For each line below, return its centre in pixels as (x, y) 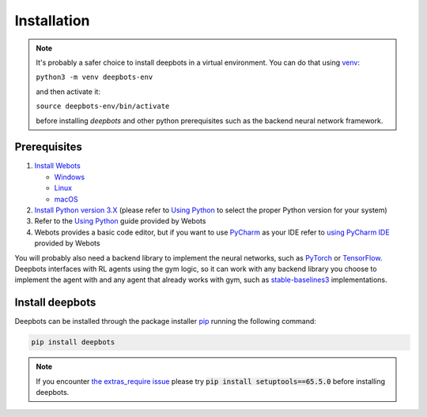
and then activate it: (68, 92)
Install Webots (57, 166)
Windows (70, 177)
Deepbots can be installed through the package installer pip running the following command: (165, 321)
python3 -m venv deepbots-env (94, 77)
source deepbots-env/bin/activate (103, 106)
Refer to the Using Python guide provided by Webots (120, 221)
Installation (52, 21)
